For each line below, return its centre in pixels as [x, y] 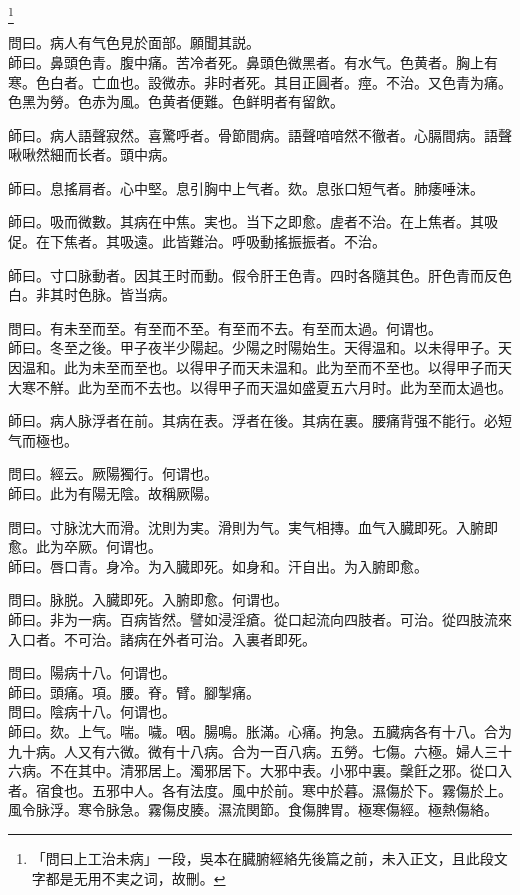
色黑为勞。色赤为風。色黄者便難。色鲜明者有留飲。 [176, 101]
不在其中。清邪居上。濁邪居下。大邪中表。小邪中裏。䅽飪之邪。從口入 [280, 770]
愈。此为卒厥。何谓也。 [85, 546]
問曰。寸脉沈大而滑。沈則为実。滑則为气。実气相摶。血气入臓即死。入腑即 [253, 526]
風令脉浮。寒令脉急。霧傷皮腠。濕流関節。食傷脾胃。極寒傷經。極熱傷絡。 [253, 809]
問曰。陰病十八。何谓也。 [92, 711]
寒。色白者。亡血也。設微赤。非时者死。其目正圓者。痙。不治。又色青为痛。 [260, 81]
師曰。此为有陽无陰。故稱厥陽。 [113, 493]
